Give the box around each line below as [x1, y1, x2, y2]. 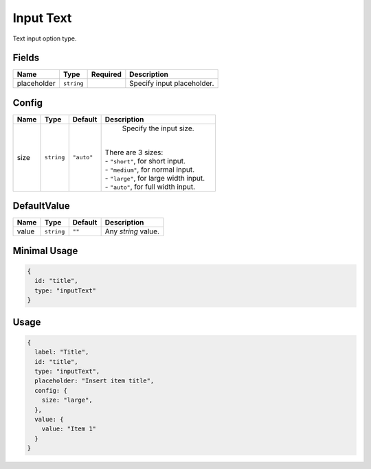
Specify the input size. [122, 124, 195, 133]
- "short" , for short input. [104, 156, 185, 165]
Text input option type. [12, 34, 77, 43]
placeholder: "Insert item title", [34, 377, 155, 385]
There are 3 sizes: [104, 148, 164, 157]
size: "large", [41, 396, 93, 404]
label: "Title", [34, 348, 89, 356]
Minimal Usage [12, 244, 78, 257]
